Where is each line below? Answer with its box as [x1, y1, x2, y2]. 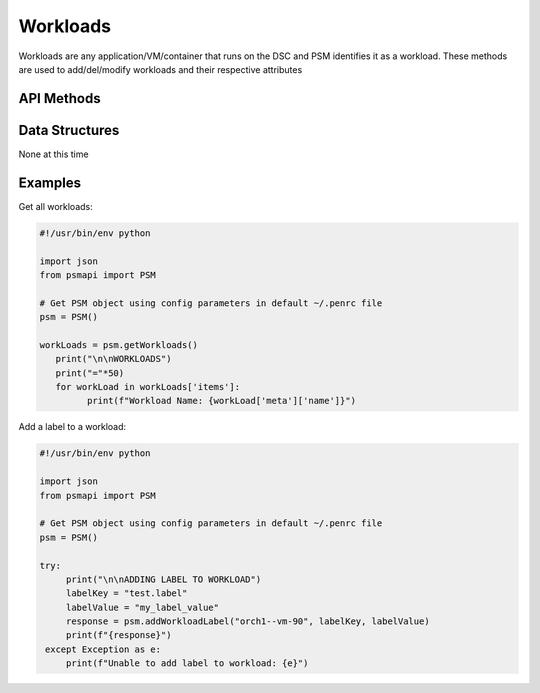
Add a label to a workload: [18, 421, 127, 433]
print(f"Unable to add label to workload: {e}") [65, 658, 309, 669]
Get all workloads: [18, 200, 94, 212]
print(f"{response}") [65, 630, 172, 641]
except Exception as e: [45, 643, 162, 655]
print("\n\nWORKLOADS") [55, 353, 172, 365]
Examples [18, 174, 82, 191]
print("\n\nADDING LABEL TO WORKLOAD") [65, 573, 262, 585]
